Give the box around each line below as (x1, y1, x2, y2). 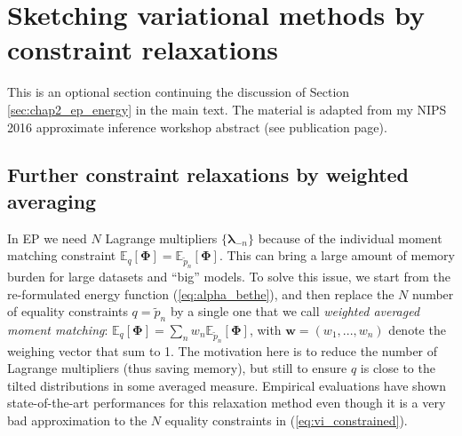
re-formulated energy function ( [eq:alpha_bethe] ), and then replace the (7, 284, 394, 303)
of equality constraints (7, 302, 128, 321)
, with (249, 320, 282, 338)
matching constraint (7, 246, 116, 265)
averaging (7, 186, 97, 214)
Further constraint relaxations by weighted (7, 161, 410, 188)
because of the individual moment (258, 228, 442, 247)
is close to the (360, 359, 435, 377)
